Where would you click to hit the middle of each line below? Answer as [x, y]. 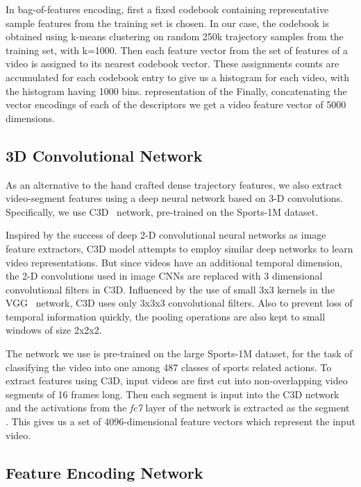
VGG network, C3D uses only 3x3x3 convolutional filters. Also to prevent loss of [179, 303]
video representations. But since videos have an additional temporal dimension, [174, 262]
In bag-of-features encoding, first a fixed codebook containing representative [167, 9]
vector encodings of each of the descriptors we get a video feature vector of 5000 [176, 104]
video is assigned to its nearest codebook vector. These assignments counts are [173, 63]
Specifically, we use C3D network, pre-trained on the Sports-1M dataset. [162, 211]
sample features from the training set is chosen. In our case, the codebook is [167, 23]
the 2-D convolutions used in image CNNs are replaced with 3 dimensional [164, 276]
